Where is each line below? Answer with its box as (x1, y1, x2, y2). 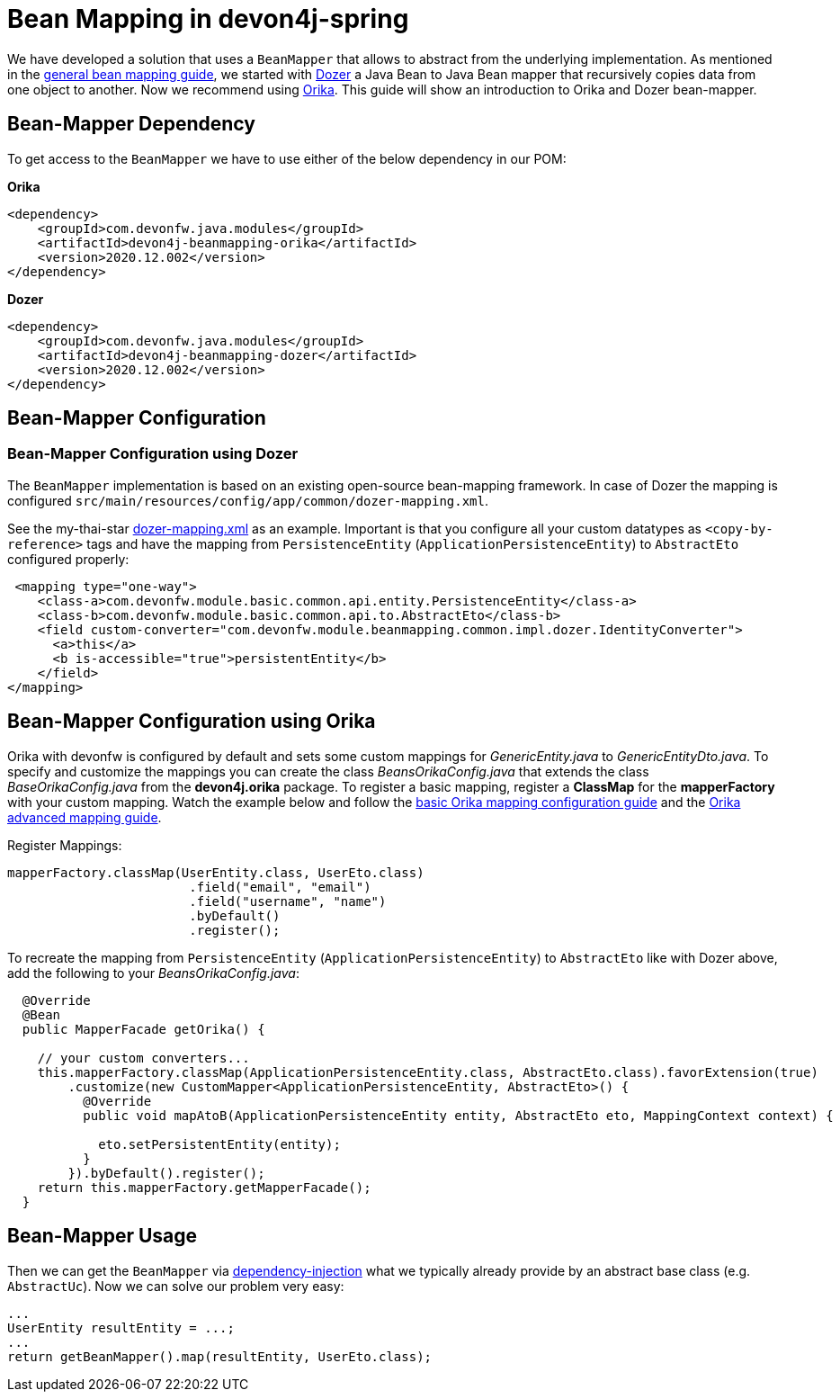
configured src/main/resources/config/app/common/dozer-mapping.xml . (7, 492, 489, 508)
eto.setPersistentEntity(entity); (98, 1136, 341, 1152)
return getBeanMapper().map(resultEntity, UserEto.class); (7, 1349, 433, 1364)
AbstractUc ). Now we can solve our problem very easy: (7, 1278, 344, 1294)
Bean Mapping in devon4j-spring (7, 4, 409, 34)
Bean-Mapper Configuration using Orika (7, 710, 376, 733)
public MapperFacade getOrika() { (22, 1021, 265, 1036)
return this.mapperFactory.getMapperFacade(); (37, 1179, 371, 1195)
